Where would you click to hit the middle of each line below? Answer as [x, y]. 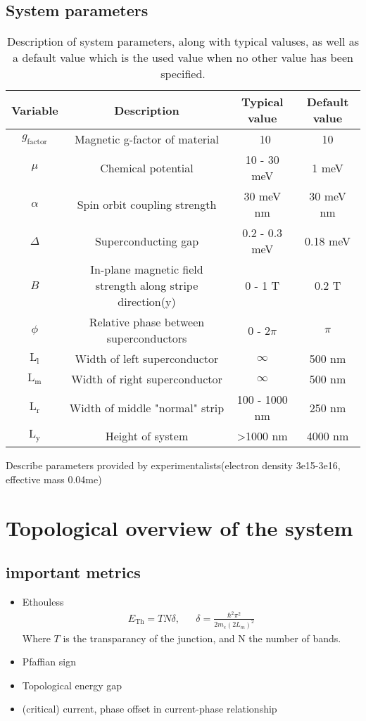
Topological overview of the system [179, 527]
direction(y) [147, 302]
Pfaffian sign [49, 662]
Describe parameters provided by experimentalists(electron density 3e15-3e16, [173, 465]
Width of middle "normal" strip [147, 407]
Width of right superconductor [147, 379]
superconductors [147, 338]
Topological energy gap [72, 685]
